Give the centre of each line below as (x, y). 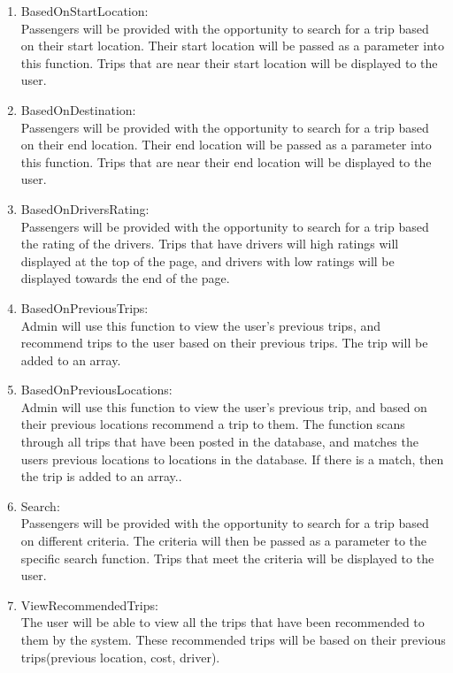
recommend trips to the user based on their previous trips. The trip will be (224, 343)
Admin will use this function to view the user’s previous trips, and (201, 325)
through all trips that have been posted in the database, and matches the (219, 442)
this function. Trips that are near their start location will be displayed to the (229, 62)
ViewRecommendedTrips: (89, 604)
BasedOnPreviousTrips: (84, 307)
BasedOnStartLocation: (84, 11)
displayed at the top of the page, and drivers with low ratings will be (207, 260)
